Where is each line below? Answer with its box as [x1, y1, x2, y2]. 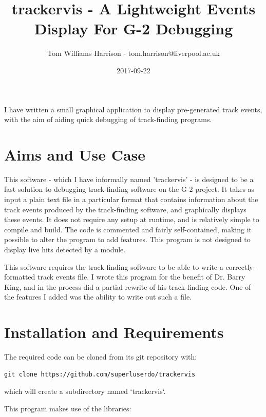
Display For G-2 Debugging [34, 18, 233, 39]
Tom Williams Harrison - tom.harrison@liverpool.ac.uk [47, 48, 220, 58]
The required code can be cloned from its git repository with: [4, 351, 197, 362]
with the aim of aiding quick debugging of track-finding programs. [4, 114, 212, 125]
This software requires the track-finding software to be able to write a [4, 261, 223, 272]
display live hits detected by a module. [4, 244, 126, 254]
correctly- [225, 261, 256, 272]
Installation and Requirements [4, 322, 224, 343]
